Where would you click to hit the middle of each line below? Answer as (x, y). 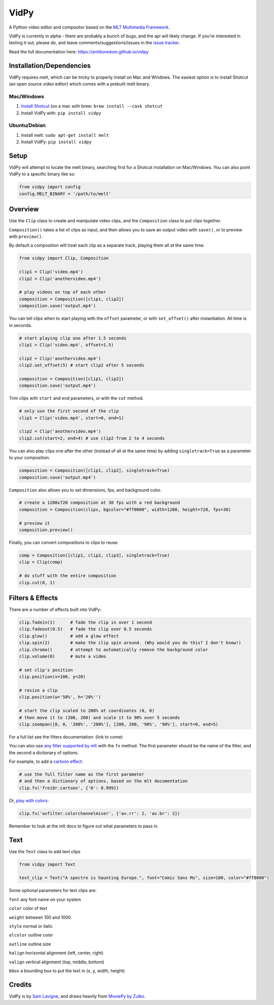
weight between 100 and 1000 (40, 917)
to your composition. (30, 458)
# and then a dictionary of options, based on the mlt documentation (103, 781)
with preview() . (26, 237)
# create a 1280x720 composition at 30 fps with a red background (99, 503)
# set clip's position (46, 670)
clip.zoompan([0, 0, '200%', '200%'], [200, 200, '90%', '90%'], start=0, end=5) (119, 724)
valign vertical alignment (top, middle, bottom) (57, 962)
